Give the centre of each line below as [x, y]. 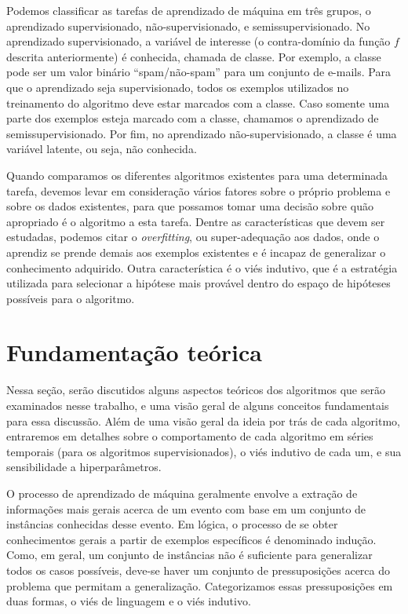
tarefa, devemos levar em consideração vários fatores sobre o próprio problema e [199, 190]
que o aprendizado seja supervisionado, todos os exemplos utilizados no [178, 87]
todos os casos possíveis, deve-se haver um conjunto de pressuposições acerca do [199, 570]
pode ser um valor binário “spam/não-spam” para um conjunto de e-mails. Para [199, 72]
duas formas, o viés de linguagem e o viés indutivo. [129, 601]
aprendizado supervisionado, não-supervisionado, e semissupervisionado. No [188, 26]
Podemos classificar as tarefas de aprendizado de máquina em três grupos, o [189, 10]
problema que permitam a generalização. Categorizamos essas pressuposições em [200, 585]
